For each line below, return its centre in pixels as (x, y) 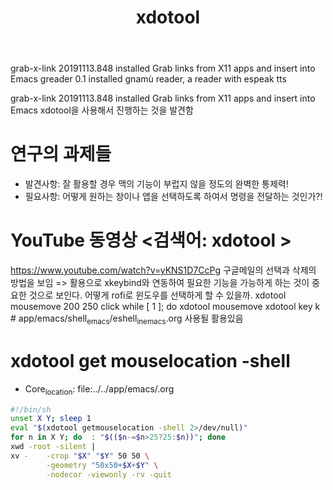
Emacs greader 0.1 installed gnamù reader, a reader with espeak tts (148, 79)
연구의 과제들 (61, 154)
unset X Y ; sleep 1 (51, 419)
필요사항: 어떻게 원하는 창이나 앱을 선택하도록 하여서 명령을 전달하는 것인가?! (173, 197)
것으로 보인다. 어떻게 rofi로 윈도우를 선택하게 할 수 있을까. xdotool (157, 295)
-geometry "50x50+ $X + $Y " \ (102, 465)
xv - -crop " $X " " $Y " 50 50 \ (80, 456)
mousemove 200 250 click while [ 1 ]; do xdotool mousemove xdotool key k (165, 307)
